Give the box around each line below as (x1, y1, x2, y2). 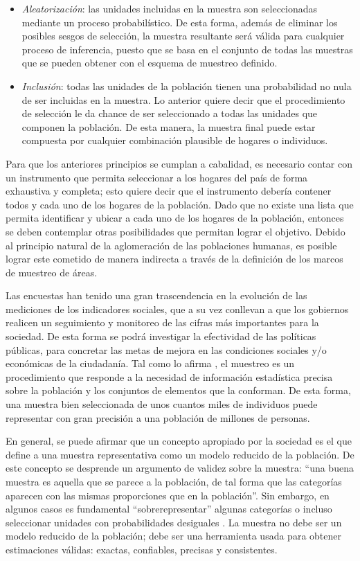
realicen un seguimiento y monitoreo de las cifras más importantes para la (6, 315, 319, 330)
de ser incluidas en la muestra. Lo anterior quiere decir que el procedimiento (21, 92, 345, 107)
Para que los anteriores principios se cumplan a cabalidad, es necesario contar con (6, 156, 352, 170)
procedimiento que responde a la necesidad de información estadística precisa (6, 369, 333, 384)
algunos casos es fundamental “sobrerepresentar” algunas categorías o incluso (6, 501, 332, 516)
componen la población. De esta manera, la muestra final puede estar (21, 119, 316, 134)
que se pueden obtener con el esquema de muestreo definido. (21, 55, 278, 70)
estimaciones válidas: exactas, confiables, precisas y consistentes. (6, 542, 278, 556)
